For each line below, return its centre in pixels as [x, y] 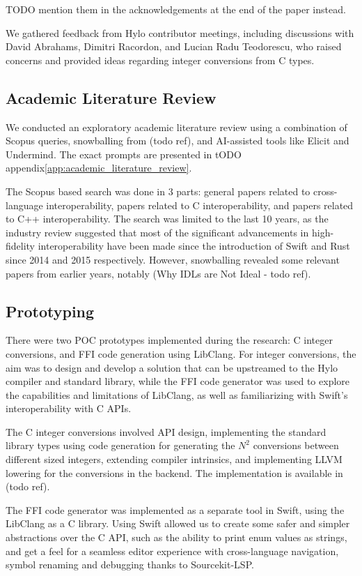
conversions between [296, 445]
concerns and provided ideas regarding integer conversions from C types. [160, 60]
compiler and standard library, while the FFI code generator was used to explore [178, 381]
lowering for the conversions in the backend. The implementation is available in [174, 472]
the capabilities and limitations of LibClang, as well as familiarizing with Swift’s [177, 394]
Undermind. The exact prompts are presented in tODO [124, 154]
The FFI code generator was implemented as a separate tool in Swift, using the [175, 509]
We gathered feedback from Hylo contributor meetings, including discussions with [180, 32]
